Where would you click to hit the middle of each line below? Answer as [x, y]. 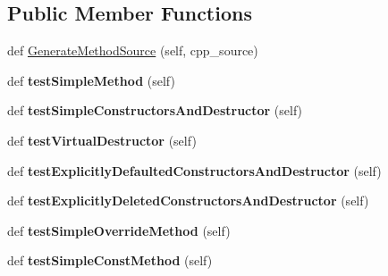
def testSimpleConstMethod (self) [110, 260]
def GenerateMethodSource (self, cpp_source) [133, 50]
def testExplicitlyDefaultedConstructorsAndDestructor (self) [194, 170]
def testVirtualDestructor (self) [102, 140]
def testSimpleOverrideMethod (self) [119, 230]
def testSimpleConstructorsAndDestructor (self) [155, 110]
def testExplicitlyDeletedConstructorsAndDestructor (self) [188, 201]
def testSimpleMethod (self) [91, 80]
